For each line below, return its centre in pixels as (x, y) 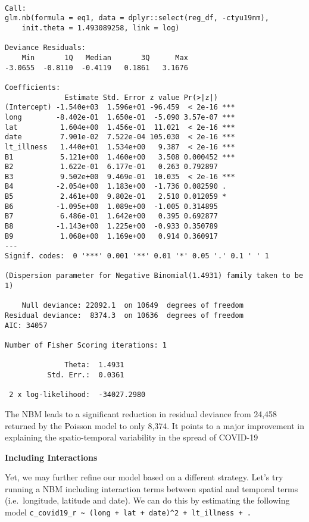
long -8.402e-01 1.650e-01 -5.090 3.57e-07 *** (120, 117)
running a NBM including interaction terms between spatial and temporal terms (152, 488)
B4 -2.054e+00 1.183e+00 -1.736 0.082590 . (116, 187)
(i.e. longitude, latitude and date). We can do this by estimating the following (147, 500)
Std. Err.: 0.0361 (86, 375)
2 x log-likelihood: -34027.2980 (77, 395)
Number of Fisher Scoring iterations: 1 (86, 345)
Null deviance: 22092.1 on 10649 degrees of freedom (132, 306)
